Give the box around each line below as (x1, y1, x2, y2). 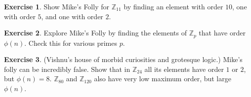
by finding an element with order (124, 1, 223, 11)
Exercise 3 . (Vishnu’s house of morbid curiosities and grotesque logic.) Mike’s (4, 54, 243, 65)
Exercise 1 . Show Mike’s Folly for (4, 1, 109, 11)
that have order (199, 28, 246, 38)
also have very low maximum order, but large (94, 73, 231, 84)
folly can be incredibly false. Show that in (4, 64, 130, 74)
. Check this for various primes (24, 37, 118, 48)
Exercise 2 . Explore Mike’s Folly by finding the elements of (4, 28, 187, 38)
